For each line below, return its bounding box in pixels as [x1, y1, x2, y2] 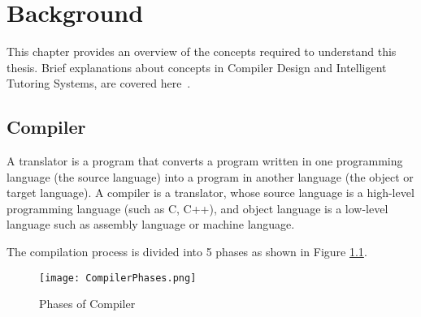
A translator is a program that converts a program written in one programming [7, 152, 403, 169]
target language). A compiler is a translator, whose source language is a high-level [7, 184, 414, 201]
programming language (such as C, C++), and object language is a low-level [7, 199, 388, 216]
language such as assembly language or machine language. [7, 216, 295, 233]
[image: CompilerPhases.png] [39, 272, 197, 284]
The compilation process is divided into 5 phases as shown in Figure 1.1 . [7, 243, 367, 260]
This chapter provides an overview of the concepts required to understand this [7, 43, 397, 60]
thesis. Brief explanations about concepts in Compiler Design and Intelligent [7, 58, 387, 75]
